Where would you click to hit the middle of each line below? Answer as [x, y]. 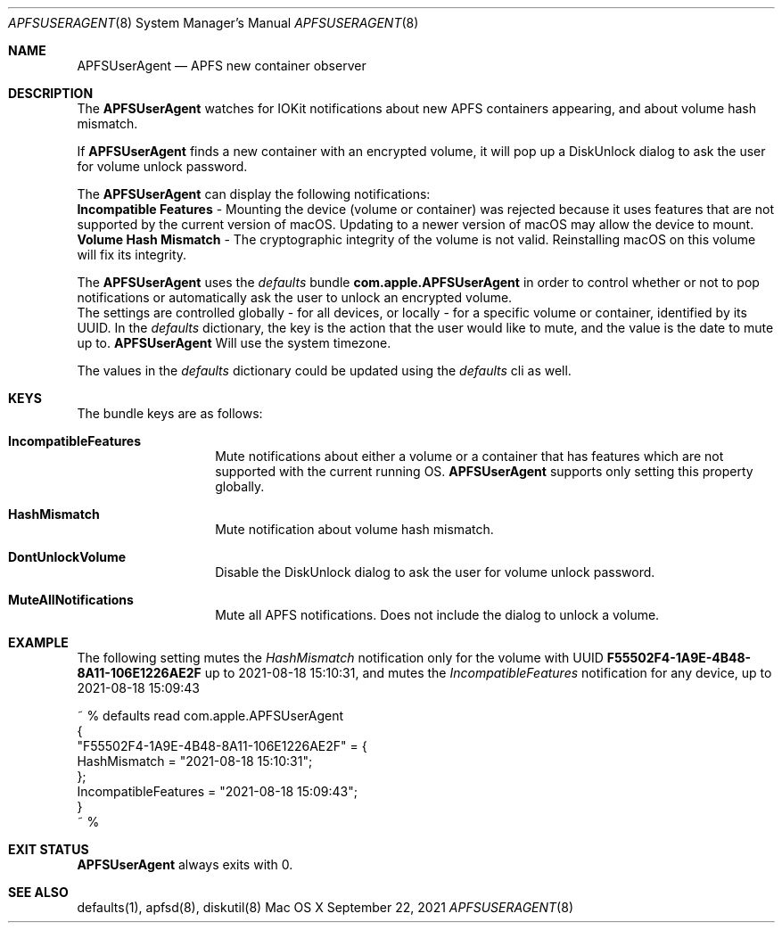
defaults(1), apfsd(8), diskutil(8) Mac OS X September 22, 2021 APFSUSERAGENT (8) [325, 907]
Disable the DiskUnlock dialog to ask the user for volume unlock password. [435, 572]
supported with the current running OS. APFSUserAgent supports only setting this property [484, 471]
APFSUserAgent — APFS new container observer [222, 66]
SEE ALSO [38, 892]
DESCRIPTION [51, 93]
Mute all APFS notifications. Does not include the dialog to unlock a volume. [437, 615]
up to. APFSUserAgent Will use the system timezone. [234, 343]
